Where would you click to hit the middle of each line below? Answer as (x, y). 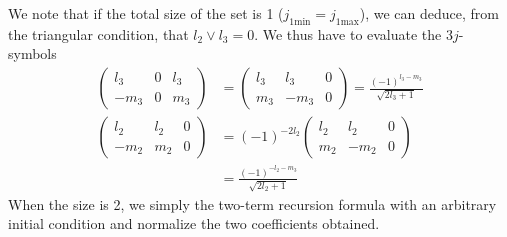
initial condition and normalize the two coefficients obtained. (194, 223)
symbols (32, 53)
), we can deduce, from (429, 13)
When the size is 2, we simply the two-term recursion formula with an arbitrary (252, 203)
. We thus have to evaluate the (348, 33)
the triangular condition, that (98, 33)
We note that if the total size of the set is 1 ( (146, 13)
